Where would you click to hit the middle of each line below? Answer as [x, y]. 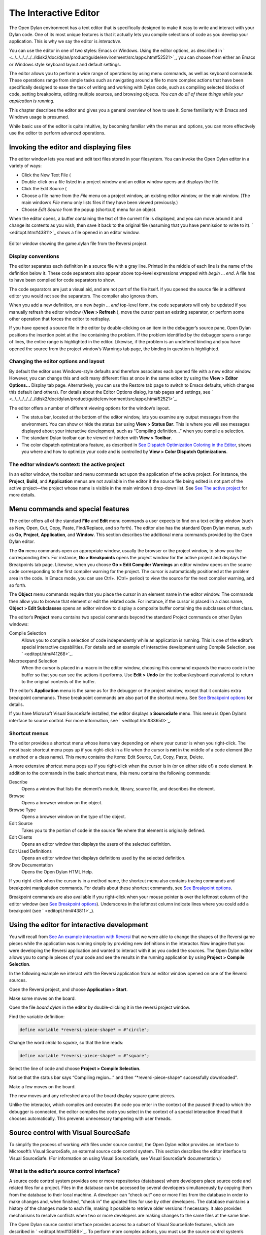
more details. [22, 495]
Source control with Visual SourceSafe [70, 1132]
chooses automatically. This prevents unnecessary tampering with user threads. [90, 1118]
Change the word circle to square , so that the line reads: [66, 1042]
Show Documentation [31, 865]
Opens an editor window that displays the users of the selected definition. [96, 844]
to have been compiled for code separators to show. [62, 280]
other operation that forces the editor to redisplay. [60, 319]
